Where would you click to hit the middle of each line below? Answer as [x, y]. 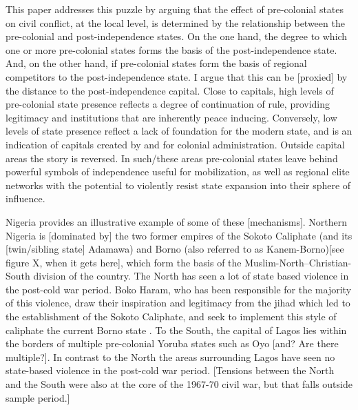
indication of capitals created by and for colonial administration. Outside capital [175, 144]
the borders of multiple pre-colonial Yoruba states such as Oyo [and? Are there [172, 343]
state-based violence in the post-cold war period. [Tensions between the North [170, 370]
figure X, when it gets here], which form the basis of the [124, 262]
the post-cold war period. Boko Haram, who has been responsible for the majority [179, 289]
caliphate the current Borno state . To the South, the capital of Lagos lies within [176, 330]
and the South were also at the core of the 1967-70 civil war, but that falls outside [179, 384]
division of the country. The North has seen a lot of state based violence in [191, 276]
